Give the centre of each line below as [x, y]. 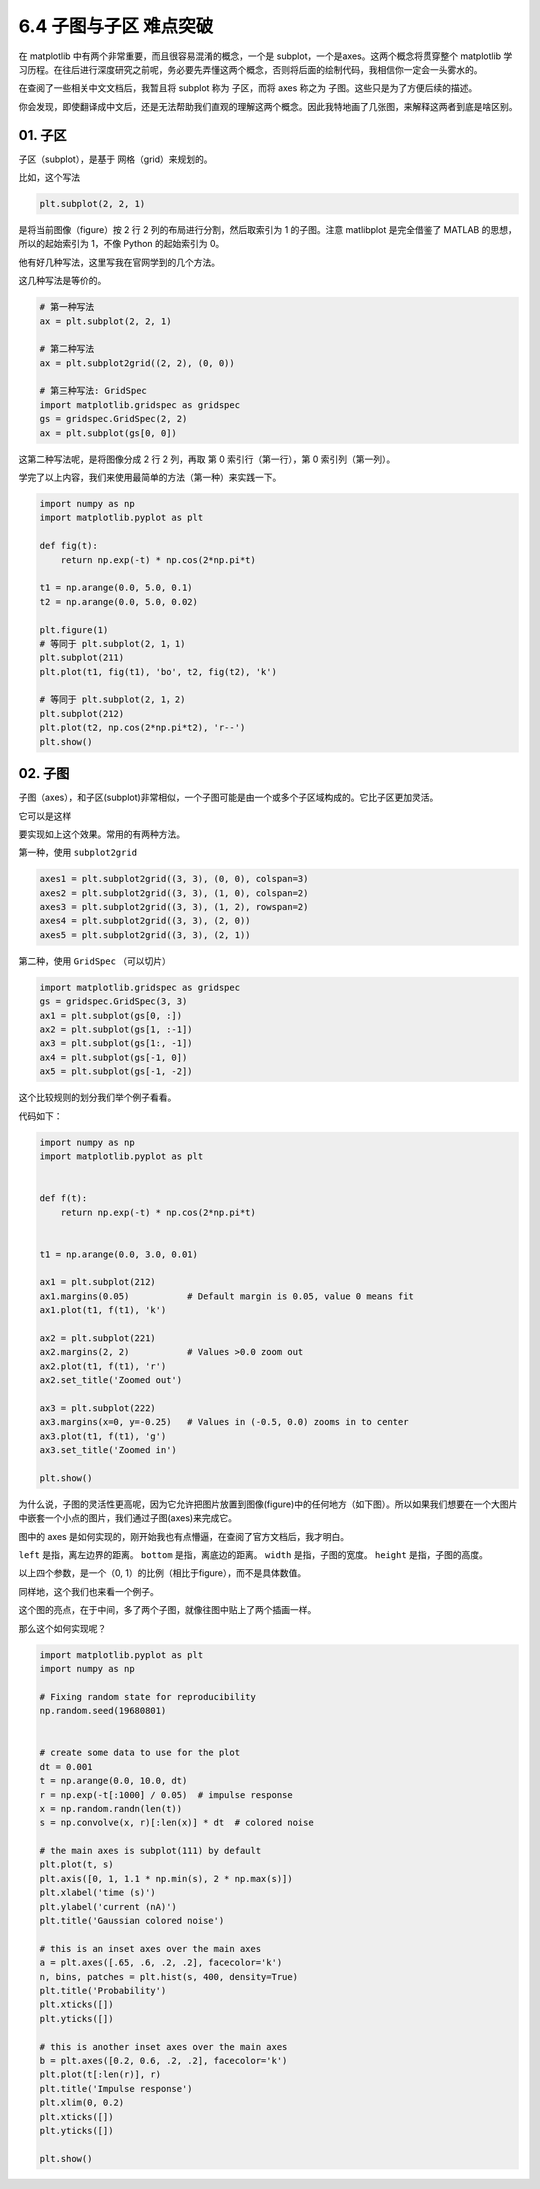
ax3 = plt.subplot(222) [98, 1408]
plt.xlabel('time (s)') [98, 1893]
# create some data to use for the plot [139, 1753]
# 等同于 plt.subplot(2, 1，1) [112, 643]
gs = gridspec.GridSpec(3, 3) [113, 1001]
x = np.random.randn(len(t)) [111, 1808]
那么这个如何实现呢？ [62, 1628]
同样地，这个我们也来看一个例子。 [88, 1591]
